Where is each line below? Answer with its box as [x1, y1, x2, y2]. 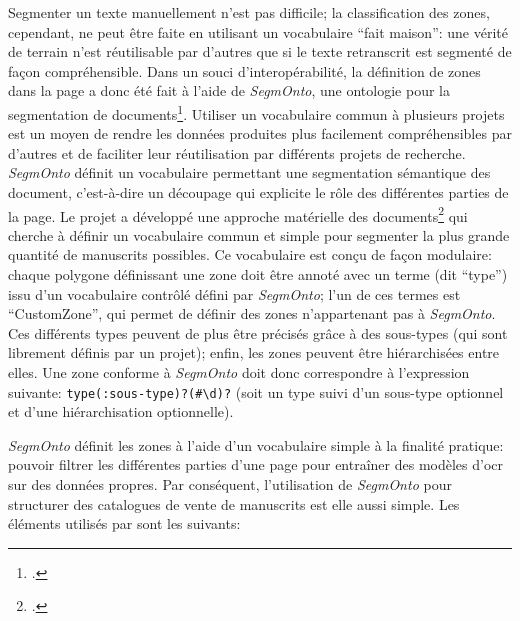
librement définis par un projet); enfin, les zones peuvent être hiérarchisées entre [8, 342, 500, 363]
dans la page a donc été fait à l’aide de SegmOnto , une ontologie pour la [8, 80, 450, 101]
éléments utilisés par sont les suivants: [8, 513, 241, 534]
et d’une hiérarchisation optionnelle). [8, 401, 234, 422]
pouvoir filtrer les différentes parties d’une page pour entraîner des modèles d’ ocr [8, 454, 504, 475]
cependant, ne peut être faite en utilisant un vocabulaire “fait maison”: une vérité [8, 21, 509, 42]
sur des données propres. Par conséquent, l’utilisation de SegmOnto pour [8, 474, 452, 495]
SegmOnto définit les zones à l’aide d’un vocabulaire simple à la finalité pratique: [8, 434, 504, 455]
